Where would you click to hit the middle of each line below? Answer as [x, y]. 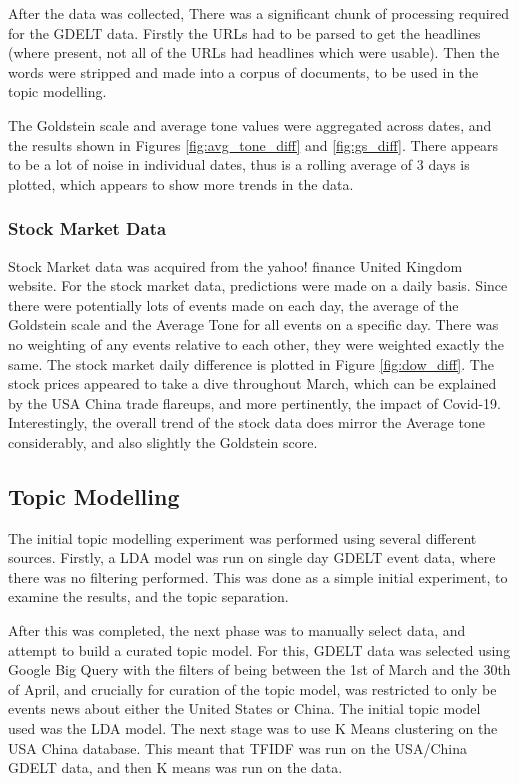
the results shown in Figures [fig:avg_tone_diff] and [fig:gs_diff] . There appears [253, 144]
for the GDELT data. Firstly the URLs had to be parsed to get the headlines [244, 32]
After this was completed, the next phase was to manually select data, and [237, 630]
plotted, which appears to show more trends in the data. [181, 183]
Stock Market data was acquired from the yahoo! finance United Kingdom [235, 265]
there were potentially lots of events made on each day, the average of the [233, 304]
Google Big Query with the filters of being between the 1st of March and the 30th [259, 669]
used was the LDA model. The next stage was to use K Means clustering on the [253, 728]
